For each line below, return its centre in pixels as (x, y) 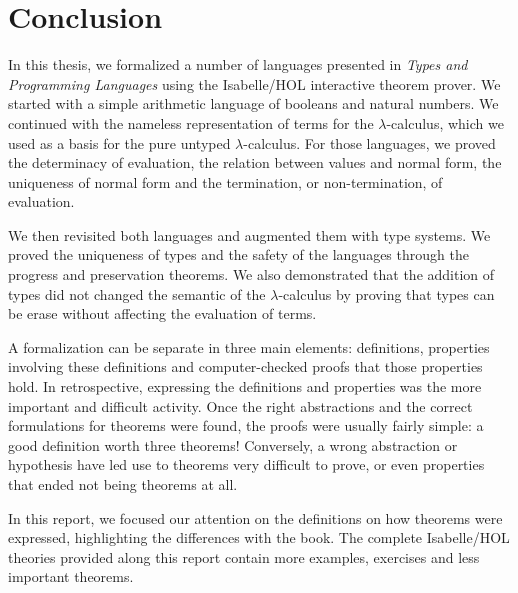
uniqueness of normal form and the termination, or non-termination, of (225, 181)
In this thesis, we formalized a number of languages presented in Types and (238, 64)
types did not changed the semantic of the (137, 293)
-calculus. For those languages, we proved (369, 142)
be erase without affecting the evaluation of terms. (162, 313)
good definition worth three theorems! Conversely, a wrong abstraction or (233, 444)
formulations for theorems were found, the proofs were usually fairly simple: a (246, 425)
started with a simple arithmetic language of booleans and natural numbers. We (253, 103)
